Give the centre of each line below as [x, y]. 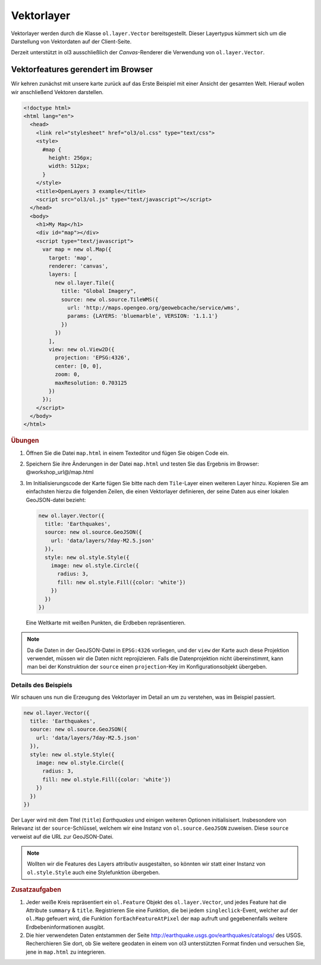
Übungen [25, 441]
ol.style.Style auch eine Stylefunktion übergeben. [94, 872]
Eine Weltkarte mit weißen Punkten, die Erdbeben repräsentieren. [106, 623]
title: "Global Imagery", [99, 291]
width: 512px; [69, 166]
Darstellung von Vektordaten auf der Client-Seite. [71, 41]
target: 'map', [71, 258]
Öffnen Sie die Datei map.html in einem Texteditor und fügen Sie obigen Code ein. [127, 453]
